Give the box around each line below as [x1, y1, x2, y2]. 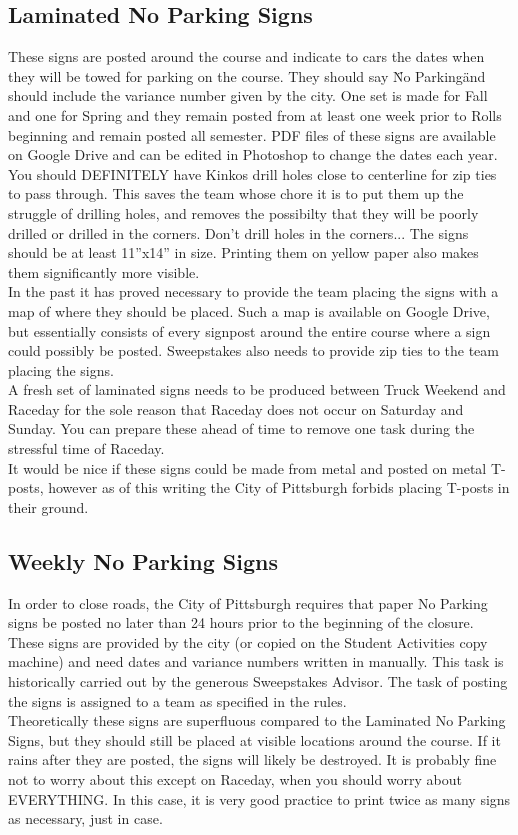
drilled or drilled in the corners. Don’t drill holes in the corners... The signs [8, 222, 469, 243]
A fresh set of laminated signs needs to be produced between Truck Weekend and [8, 379, 506, 400]
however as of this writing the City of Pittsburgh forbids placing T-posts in [48, 477, 510, 498]
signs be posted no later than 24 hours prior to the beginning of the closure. [8, 612, 474, 633]
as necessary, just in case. [8, 808, 163, 829]
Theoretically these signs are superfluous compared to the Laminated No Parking [8, 710, 506, 731]
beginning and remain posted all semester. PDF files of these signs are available [8, 124, 496, 145]
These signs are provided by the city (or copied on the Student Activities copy [8, 631, 488, 652]
